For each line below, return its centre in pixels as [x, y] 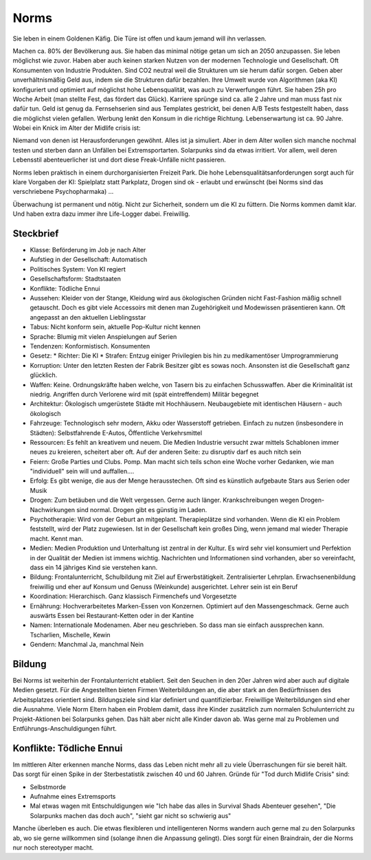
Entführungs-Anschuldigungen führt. [65, 728]
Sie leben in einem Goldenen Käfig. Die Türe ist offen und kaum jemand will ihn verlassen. [140, 38]
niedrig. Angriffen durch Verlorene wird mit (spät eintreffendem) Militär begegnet [144, 394]
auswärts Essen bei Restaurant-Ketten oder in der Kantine [112, 615]
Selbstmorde [48, 786]
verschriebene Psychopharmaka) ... [63, 192]
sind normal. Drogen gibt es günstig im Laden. [142, 509]
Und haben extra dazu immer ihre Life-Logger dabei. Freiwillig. [101, 214]
